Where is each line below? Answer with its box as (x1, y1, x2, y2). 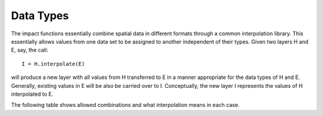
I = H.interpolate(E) (22, 60, 85, 67)
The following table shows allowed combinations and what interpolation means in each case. (11, 102, 240, 109)
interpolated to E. (11, 90, 54, 97)
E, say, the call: (11, 47, 48, 54)
